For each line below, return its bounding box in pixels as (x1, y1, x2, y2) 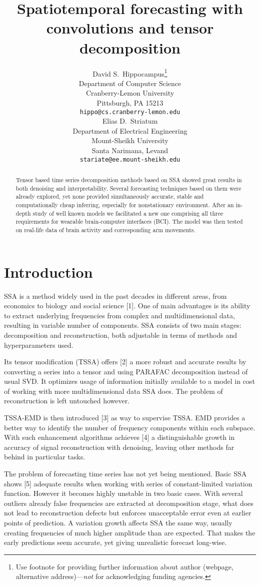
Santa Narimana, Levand (91, 145, 168, 155)
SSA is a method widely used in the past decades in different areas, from (4, 290, 227, 301)
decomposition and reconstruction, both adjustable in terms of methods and (4, 329, 237, 340)
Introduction (4, 261, 93, 282)
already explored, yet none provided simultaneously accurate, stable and (15, 192, 204, 201)
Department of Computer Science (78, 78, 181, 88)
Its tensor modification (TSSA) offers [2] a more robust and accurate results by (4, 356, 246, 367)
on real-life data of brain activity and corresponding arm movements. (15, 225, 195, 234)
